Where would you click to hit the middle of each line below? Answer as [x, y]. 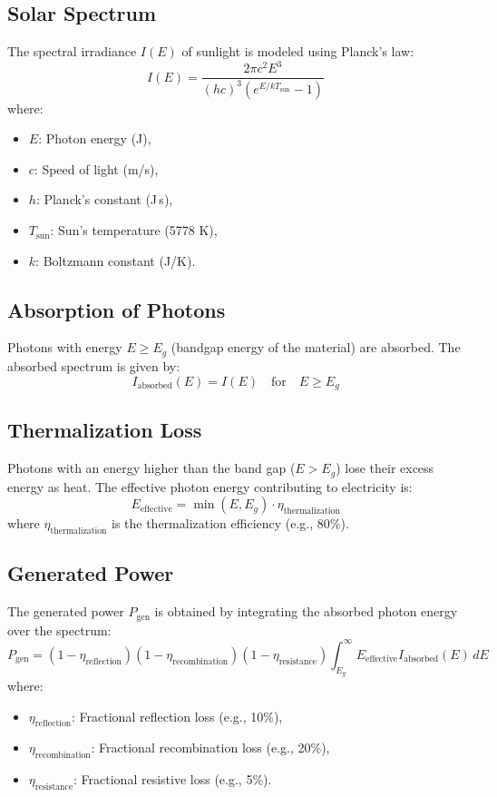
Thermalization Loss [105, 430]
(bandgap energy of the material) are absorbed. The [316, 347]
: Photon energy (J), [95, 138]
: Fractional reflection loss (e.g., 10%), [177, 716]
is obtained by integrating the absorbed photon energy [306, 611]
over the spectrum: [59, 630]
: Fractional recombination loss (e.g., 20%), [210, 748]
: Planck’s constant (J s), [104, 199]
